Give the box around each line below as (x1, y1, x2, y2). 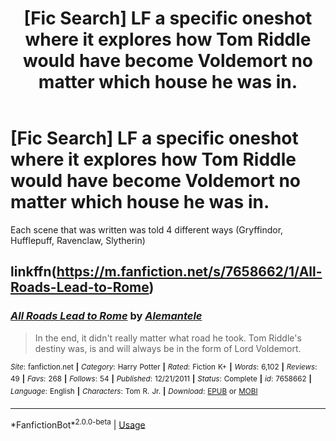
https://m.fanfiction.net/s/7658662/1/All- (56, 263, 323, 281)
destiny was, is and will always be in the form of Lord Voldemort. (34, 342, 302, 354)
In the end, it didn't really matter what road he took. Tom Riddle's (34, 332, 302, 344)
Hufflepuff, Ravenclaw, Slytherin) (10, 234, 146, 246)
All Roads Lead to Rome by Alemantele (10, 309, 203, 323)
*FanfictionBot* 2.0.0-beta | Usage (10, 417, 146, 431)
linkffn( (10, 263, 57, 281)
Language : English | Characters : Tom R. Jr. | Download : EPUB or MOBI (10, 386, 258, 396)
